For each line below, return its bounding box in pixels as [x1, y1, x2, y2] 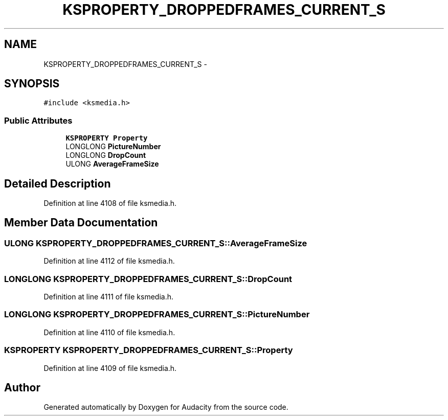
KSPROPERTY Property [65, 134, 148, 143]
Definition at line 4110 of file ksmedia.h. [43, 328, 175, 337]
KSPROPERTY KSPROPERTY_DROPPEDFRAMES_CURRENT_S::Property [4, 345, 293, 356]
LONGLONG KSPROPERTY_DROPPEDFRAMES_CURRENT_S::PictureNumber [4, 309, 310, 320]
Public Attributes [4, 115, 73, 126]
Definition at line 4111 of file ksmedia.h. [43, 292, 174, 301]
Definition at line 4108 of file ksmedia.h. [43, 199, 177, 208]
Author [4, 381, 40, 394]
